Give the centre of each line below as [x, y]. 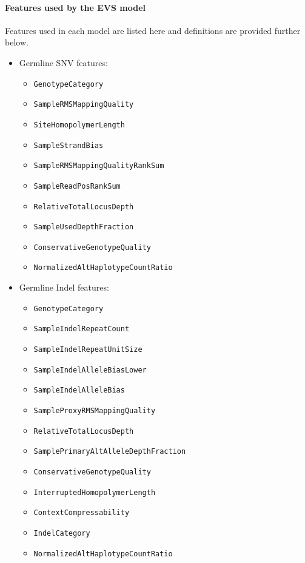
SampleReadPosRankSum [77, 186]
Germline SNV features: [63, 62]
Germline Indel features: [64, 287]
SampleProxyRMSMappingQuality [95, 411]
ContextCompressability [82, 513]
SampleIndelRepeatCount [82, 329]
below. [17, 42]
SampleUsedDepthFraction [84, 227]
